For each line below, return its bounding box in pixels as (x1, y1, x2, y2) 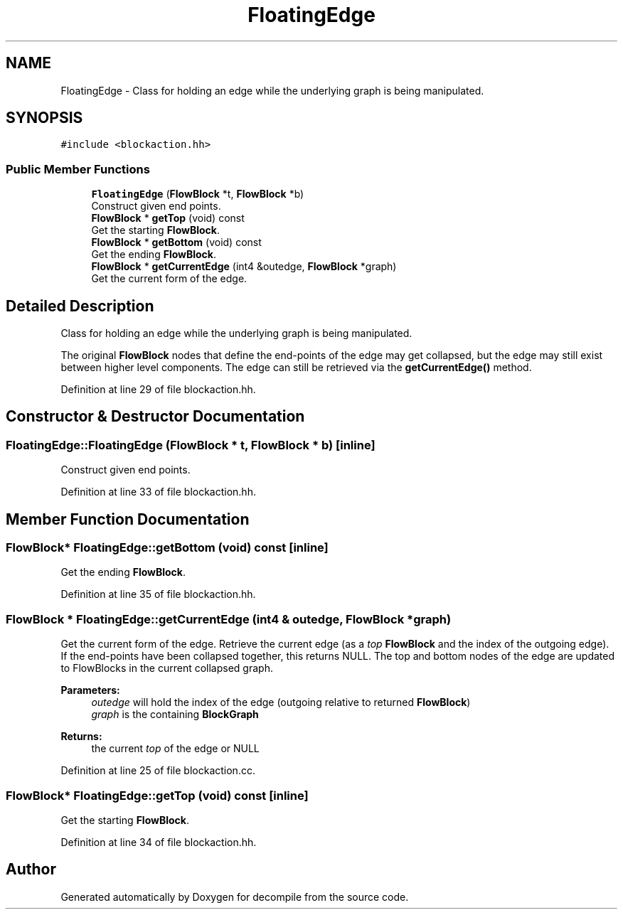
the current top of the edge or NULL (91, 742, 260, 755)
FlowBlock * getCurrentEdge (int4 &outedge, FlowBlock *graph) (91, 260, 397, 273)
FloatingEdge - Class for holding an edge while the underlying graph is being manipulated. (60, 84, 484, 97)
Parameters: (60, 684, 120, 697)
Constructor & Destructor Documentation (6, 407, 305, 426)
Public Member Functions (6, 161, 150, 176)
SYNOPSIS (6, 109, 83, 127)
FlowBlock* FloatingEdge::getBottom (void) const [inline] (6, 540, 329, 555)
